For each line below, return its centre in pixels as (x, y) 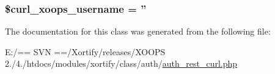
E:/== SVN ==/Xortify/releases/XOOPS (85, 51)
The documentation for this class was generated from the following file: (138, 31)
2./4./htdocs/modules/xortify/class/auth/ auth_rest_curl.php (121, 63)
